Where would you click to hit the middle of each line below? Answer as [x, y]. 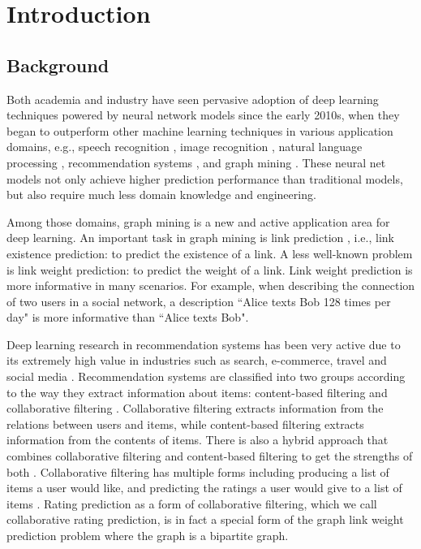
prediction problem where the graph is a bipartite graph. [148, 536]
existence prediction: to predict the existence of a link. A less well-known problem [210, 253]
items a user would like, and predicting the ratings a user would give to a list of [204, 488]
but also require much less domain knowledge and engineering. [161, 195]
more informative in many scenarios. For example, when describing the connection [211, 285]
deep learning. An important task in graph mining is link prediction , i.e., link [200, 238]
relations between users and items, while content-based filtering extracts [185, 424]
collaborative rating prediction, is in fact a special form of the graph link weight [205, 519]
